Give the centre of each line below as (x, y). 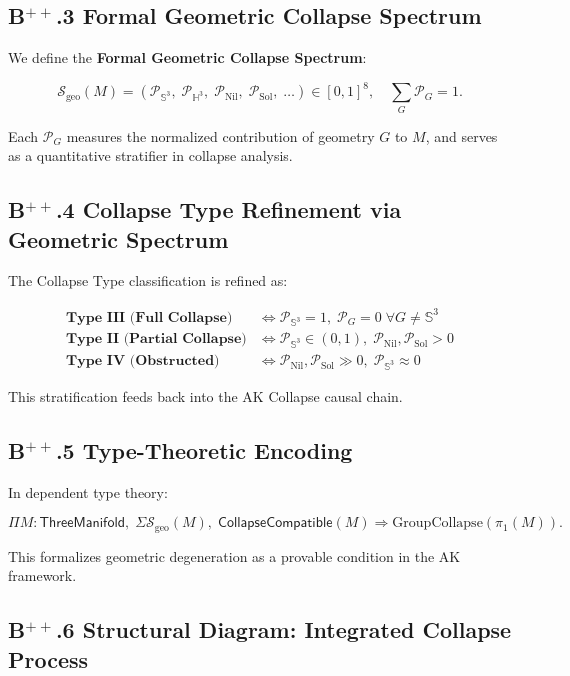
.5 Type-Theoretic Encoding (204, 449)
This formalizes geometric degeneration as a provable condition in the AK (234, 555)
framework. (42, 575)
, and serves (461, 135)
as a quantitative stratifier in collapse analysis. (150, 155)
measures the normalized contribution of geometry (220, 135)
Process (48, 658)
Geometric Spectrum (118, 238)
